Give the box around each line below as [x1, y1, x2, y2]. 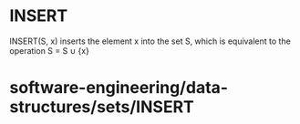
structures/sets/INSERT [9, 97, 194, 118]
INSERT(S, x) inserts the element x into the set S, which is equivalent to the [9, 36, 292, 46]
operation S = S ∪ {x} [9, 45, 89, 56]
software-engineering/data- [9, 77, 229, 98]
